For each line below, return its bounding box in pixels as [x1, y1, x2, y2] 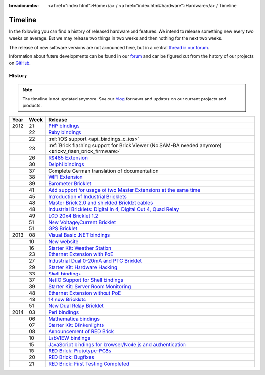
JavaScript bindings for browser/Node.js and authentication [48, 341, 186, 348]
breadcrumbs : [9, 3, 39, 8]
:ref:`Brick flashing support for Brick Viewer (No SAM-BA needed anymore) [48, 142, 222, 149]
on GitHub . [9, 60, 31, 66]
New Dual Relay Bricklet [48, 302, 104, 309]
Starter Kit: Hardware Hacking [48, 264, 118, 271]
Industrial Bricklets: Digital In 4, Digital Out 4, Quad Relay [48, 206, 179, 213]
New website [48, 238, 79, 245]
